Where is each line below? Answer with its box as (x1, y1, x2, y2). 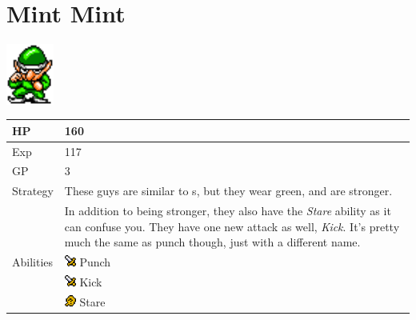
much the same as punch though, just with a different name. (64, 234, 361, 250)
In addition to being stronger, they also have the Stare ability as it (64, 202, 391, 219)
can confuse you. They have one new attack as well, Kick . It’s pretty (64, 218, 400, 234)
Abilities (12, 254, 54, 270)
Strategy (12, 182, 54, 199)
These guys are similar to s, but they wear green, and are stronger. (64, 182, 393, 199)
